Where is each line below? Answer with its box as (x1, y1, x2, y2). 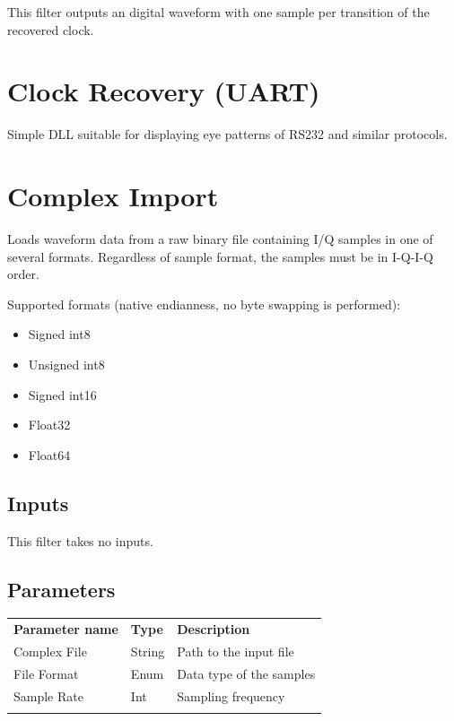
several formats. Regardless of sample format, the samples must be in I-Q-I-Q (7, 247, 433, 265)
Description (177, 620, 250, 638)
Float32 (28, 415, 71, 434)
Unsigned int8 (28, 355, 105, 373)
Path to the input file (177, 641, 294, 660)
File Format (13, 664, 79, 682)
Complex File (13, 641, 87, 660)
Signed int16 (28, 385, 97, 404)
